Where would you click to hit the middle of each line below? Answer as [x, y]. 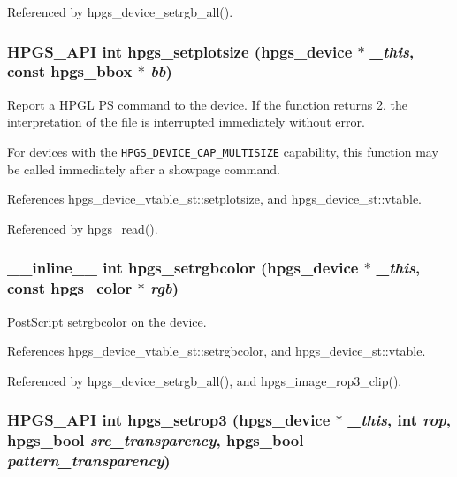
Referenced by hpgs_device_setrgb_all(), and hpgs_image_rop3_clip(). [205, 380]
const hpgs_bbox [70, 71]
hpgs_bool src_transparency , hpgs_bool [156, 440]
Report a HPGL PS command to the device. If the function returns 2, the [207, 104]
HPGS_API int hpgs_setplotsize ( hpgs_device [180, 51]
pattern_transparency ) [89, 461]
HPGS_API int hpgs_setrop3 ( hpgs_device [169, 420]
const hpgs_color [70, 288]
